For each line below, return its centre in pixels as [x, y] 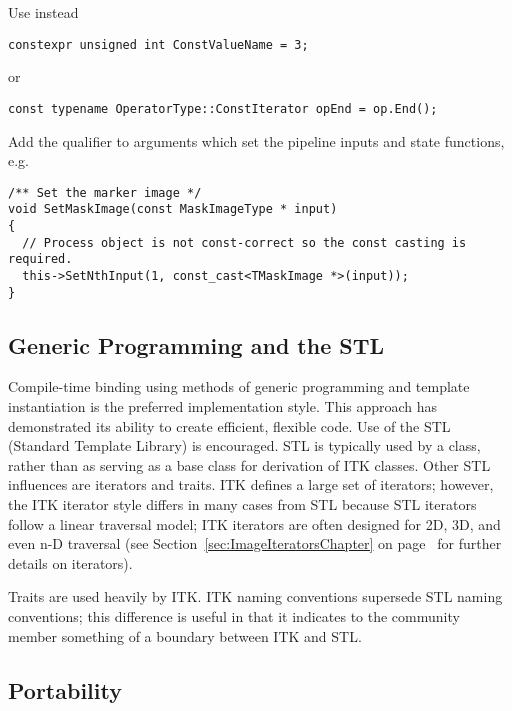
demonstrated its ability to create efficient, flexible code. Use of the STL [229, 425]
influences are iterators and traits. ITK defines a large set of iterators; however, [251, 484]
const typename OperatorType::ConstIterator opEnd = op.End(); [223, 108]
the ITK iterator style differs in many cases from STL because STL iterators [242, 504]
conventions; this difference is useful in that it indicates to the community [234, 616]
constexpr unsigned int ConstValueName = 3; [158, 44]
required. [40, 259]
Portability [65, 689]
